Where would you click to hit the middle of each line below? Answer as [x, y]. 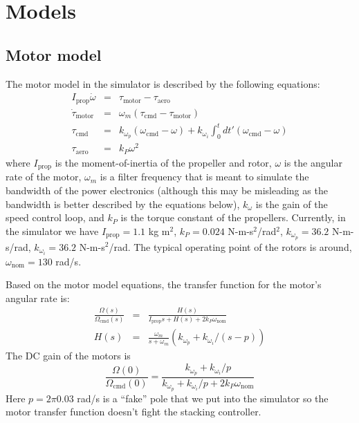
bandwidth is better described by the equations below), [123, 204]
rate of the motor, [44, 177]
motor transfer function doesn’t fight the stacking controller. [134, 412]
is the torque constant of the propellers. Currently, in [233, 217]
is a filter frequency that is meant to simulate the [204, 177]
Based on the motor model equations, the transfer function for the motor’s [164, 284]
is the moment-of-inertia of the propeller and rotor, [163, 162]
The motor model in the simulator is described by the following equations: [163, 83]
